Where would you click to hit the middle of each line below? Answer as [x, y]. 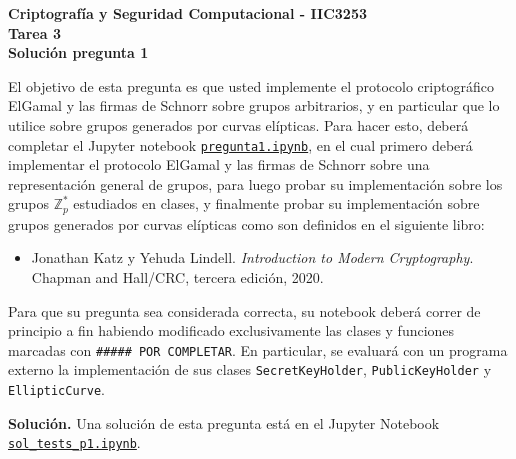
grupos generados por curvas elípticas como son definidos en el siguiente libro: [246, 223]
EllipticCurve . [56, 389]
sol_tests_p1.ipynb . [74, 442]
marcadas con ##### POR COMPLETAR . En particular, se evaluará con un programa [258, 349]
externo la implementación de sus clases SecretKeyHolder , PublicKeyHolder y [250, 369]
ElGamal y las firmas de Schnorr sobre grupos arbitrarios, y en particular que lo [254, 105]
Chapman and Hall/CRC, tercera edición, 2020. [177, 277]
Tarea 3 [34, 32]
